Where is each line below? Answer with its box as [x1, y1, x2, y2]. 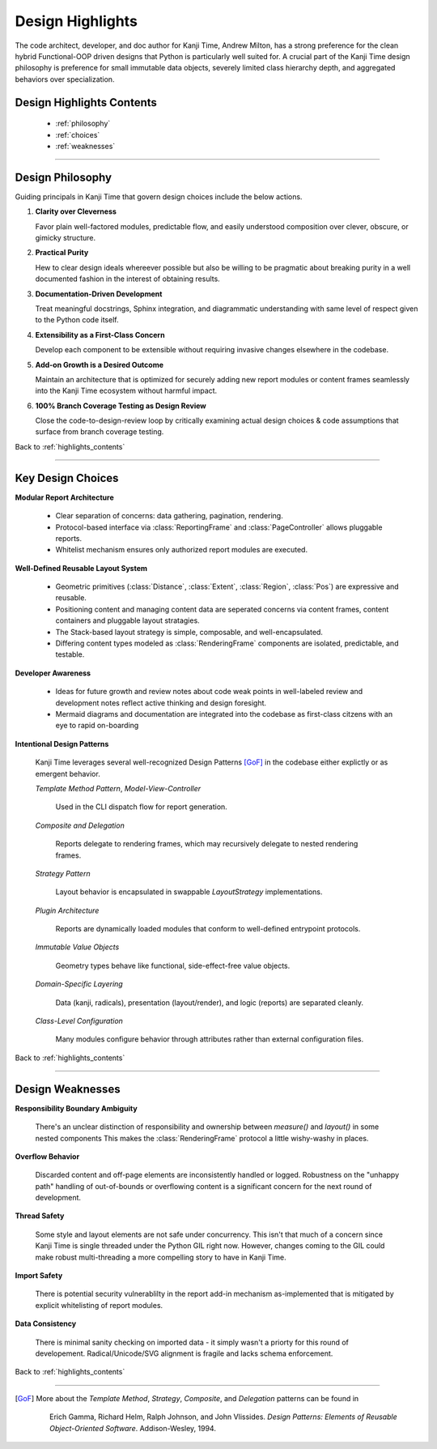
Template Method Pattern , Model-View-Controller [35, 783, 202, 793]
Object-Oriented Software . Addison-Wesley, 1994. [49, 1423, 216, 1433]
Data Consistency [15, 1319, 77, 1328]
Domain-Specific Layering [35, 979, 123, 989]
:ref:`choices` [55, 130, 100, 139]
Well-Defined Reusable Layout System [15, 563, 148, 573]
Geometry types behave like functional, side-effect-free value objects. [55, 961, 291, 970]
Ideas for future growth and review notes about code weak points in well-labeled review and [55, 687, 363, 697]
